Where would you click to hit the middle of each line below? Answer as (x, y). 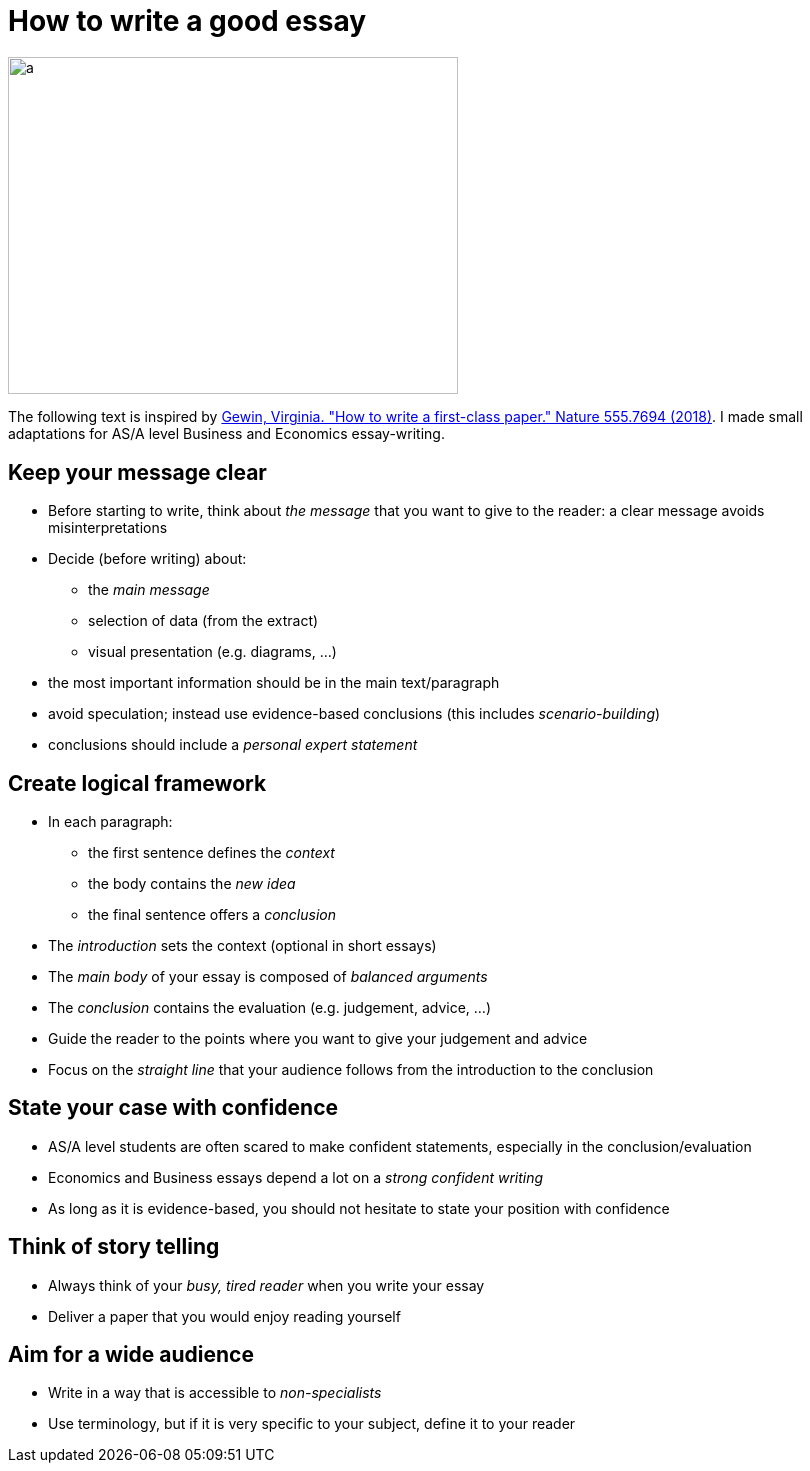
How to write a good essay (187, 21)
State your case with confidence (173, 1108)
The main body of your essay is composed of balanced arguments (268, 976)
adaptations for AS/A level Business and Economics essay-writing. (226, 434)
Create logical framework (137, 783)
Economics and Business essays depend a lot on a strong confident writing (296, 1177)
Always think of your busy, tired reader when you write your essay (266, 1285)
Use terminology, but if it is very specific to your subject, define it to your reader (312, 1424)
